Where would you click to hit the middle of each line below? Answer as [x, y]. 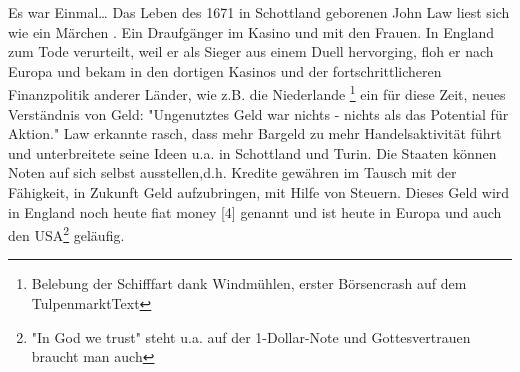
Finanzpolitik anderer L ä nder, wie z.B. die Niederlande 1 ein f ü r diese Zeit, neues [257, 93]
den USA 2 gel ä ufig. [66, 233]
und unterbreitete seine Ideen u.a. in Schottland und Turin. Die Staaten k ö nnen [252, 152]
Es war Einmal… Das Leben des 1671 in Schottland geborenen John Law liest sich [259, 12]
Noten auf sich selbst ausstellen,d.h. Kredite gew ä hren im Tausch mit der [232, 172]
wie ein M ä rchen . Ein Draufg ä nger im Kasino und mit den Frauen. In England [251, 31]
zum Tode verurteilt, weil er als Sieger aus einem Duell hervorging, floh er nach [251, 51]
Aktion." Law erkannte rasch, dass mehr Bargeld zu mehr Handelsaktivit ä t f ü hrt [255, 133]
